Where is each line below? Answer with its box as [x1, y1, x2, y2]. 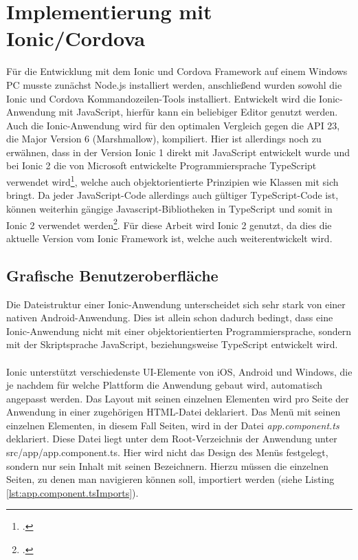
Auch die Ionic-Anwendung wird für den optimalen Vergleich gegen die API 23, [6, 118, 340, 132]
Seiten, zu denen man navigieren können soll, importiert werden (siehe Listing [6, 472, 335, 486]
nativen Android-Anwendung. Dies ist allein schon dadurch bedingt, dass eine [6, 310, 333, 325]
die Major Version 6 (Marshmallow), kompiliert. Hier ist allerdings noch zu [6, 131, 322, 146]
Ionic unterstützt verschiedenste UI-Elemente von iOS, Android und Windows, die [6, 364, 353, 378]
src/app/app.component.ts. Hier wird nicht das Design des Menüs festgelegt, [6, 445, 328, 460]
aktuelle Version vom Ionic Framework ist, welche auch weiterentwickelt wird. [6, 230, 333, 245]
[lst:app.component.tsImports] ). [6, 485, 139, 499]
